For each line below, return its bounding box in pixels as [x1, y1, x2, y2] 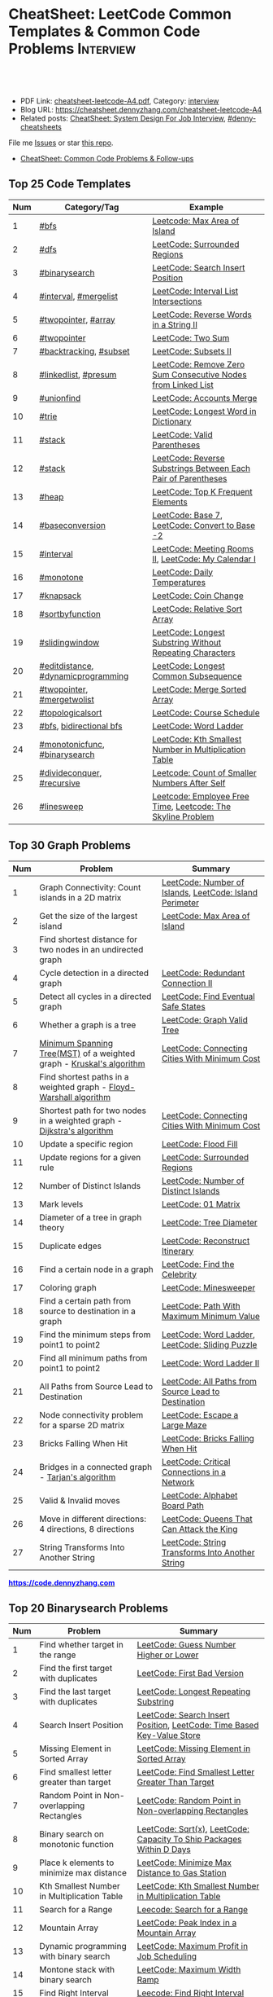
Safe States [161, 1001, 206, 1012]
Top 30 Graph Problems [8, 838, 132, 852]
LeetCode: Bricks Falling [161, 1432, 254, 1444]
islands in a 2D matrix [39, 891, 122, 903]
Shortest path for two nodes [39, 1105, 146, 1116]
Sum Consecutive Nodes [152, 368, 247, 380]
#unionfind [39, 392, 81, 403]
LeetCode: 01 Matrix [161, 1199, 241, 1210]
